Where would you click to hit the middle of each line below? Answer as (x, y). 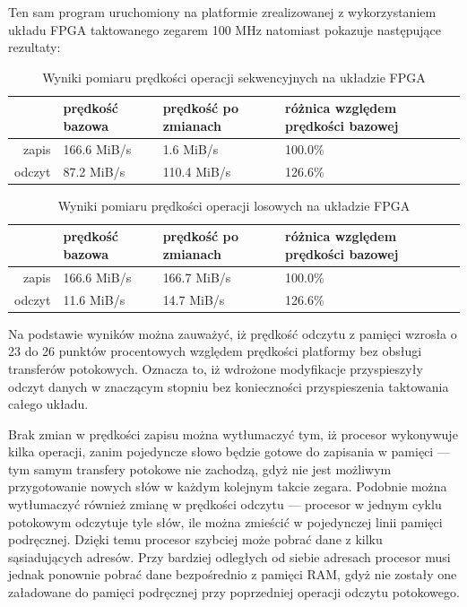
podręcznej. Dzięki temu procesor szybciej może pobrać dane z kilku (195, 539)
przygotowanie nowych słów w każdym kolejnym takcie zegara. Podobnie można (228, 486)
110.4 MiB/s (197, 171)
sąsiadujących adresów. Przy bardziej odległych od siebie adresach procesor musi (229, 556)
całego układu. (48, 404)
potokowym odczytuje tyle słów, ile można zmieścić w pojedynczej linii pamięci (225, 521)
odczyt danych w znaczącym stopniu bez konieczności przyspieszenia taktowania (229, 386)
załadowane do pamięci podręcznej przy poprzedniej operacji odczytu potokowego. (234, 592)
